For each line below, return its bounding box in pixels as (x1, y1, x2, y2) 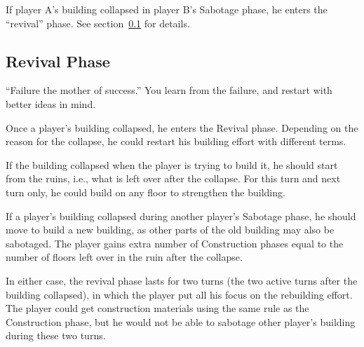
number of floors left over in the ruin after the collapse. (6, 250, 243, 264)
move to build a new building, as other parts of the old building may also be (6, 222, 335, 237)
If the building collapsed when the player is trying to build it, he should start (6, 157, 338, 172)
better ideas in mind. (6, 96, 96, 111)
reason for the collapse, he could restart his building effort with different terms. (6, 134, 346, 149)
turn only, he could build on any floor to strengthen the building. (6, 184, 285, 199)
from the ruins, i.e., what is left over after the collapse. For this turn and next (6, 171, 341, 186)
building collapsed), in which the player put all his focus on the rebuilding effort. (6, 287, 353, 301)
